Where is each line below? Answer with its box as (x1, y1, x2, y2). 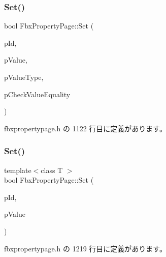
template (4, 164, 31, 175)
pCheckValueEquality (4, 89, 71, 99)
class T (41, 164, 63, 175)
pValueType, (4, 72, 44, 82)
